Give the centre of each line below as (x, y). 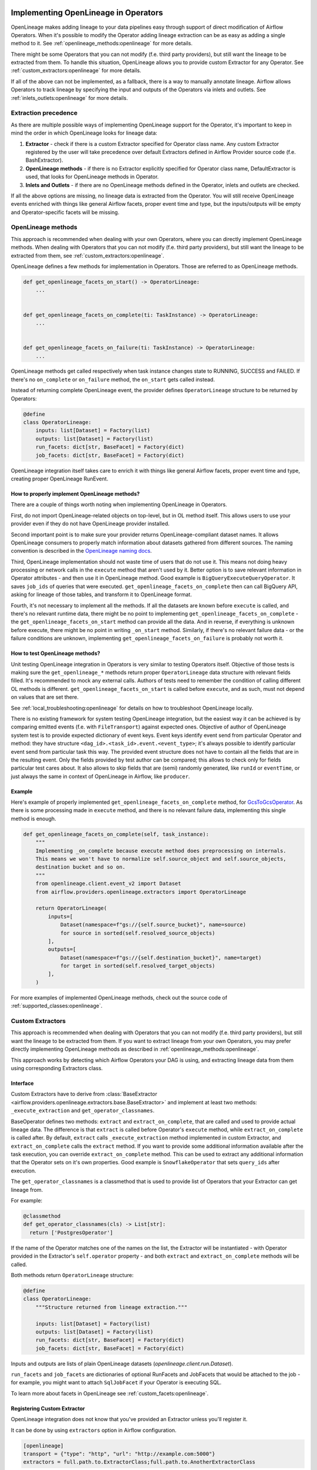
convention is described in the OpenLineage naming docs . (81, 551)
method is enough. (33, 818)
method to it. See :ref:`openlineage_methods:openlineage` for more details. (102, 44)
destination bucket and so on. (80, 867)
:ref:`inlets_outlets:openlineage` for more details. (70, 98)
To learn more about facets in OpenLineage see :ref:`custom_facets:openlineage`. (109, 1393)
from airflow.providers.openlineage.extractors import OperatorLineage (141, 892)
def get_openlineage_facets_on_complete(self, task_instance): (116, 834)
